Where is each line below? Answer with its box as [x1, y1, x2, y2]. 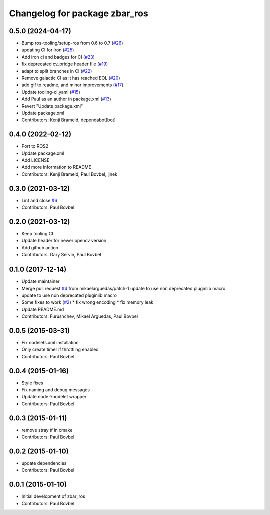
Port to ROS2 [21, 143, 49, 149]
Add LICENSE [21, 157, 50, 163]
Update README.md [21, 306, 64, 312]
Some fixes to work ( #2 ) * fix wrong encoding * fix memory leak [21, 299, 154, 305]
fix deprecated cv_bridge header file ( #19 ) [21, 61, 108, 67]
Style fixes [21, 380, 43, 386]
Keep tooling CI [21, 231, 53, 237]
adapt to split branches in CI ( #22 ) [21, 68, 92, 74]
